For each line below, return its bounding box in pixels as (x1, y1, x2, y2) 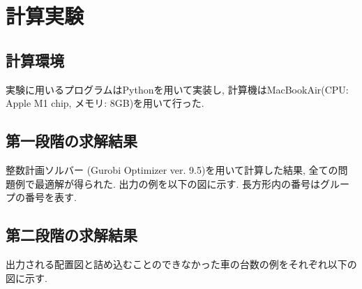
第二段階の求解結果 (6, 224, 137, 246)
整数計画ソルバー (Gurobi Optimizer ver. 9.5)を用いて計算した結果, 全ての (6, 162, 338, 177)
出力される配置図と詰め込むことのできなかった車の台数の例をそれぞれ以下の (6, 256, 357, 271)
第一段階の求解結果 (6, 130, 137, 151)
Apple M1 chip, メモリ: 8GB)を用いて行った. (6, 96, 204, 110)
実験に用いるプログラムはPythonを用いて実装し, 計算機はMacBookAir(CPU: (6, 82, 349, 96)
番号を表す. (24, 190, 77, 205)
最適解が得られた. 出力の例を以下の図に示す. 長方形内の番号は (34, 176, 321, 191)
